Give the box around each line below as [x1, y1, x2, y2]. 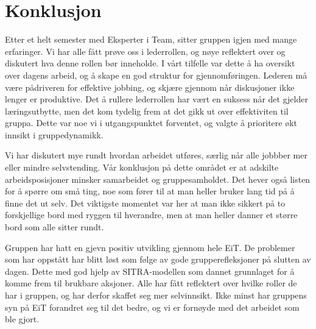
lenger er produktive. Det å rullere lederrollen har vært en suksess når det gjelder [5, 93, 308, 105]
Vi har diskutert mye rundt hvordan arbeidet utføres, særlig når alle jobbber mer [5, 149, 307, 161]
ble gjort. [5, 313, 40, 325]
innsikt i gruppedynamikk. [5, 128, 104, 141]
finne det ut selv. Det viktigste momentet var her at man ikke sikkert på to [5, 196, 286, 209]
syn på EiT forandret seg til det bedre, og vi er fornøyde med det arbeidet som [5, 300, 300, 313]
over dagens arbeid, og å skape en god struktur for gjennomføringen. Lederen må [5, 68, 307, 81]
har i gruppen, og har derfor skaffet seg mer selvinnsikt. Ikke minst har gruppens [5, 289, 307, 301]
